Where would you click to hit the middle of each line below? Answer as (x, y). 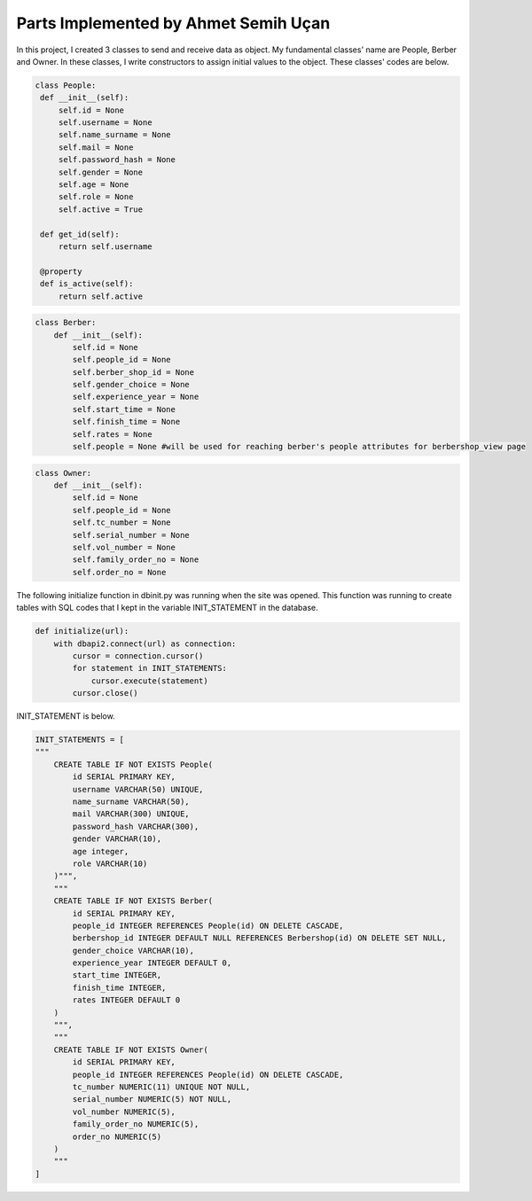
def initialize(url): (82, 631)
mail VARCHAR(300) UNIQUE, (131, 814)
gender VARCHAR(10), (117, 839)
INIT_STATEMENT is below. (66, 716)
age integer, (101, 851)
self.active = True (101, 209)
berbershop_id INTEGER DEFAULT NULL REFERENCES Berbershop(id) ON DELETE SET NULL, (259, 938)
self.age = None (94, 185)
